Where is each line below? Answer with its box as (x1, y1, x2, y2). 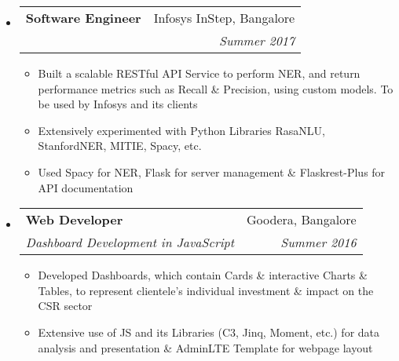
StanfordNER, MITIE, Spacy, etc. (38, 137, 202, 154)
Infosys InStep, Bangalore (153, 9, 295, 27)
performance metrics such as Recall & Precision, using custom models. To (38, 80, 394, 97)
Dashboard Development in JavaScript (25, 233, 235, 252)
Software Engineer (25, 9, 141, 27)
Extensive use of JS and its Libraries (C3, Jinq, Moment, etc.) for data (38, 323, 380, 340)
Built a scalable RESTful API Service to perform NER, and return (38, 65, 361, 81)
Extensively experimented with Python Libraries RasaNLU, (38, 122, 325, 138)
